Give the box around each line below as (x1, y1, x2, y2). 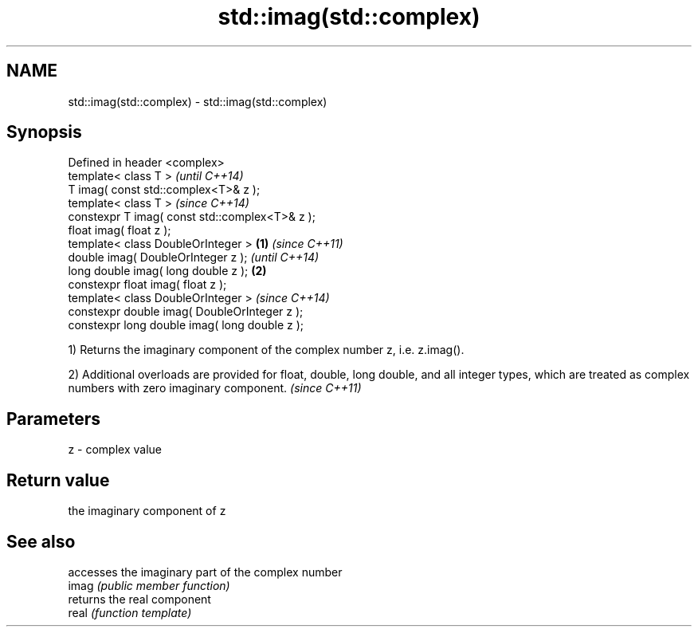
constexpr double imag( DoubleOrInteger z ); (68, 305, 304, 319)
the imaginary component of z (68, 504, 226, 518)
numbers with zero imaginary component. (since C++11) (68, 381, 362, 395)
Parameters (6, 408, 100, 429)
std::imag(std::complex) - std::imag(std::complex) (68, 94, 327, 108)
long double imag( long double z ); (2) (68, 264, 267, 278)
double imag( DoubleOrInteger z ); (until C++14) (68, 250, 320, 265)
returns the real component (68, 592, 211, 606)
